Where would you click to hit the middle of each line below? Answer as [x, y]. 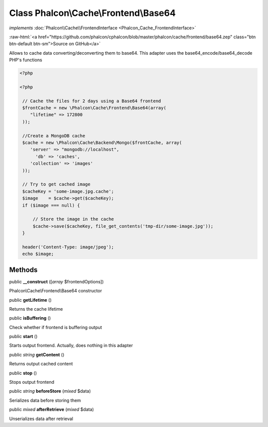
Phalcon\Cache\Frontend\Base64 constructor [56, 291]
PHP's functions [26, 60]
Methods [23, 270]
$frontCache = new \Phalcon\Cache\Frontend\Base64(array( [94, 108]
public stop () [23, 373]
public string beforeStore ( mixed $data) [50, 391]
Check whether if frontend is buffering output [56, 327]
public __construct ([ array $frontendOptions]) [57, 281]
